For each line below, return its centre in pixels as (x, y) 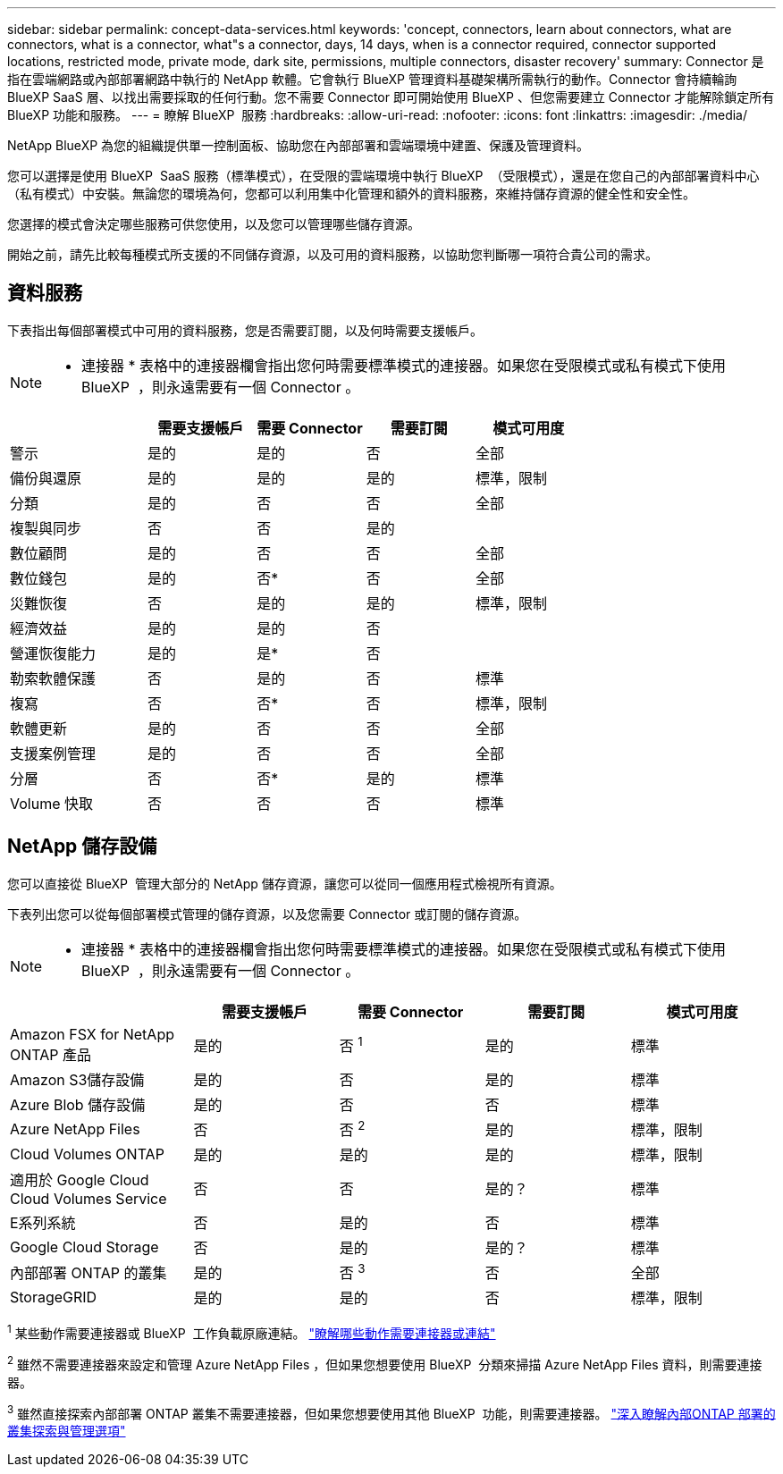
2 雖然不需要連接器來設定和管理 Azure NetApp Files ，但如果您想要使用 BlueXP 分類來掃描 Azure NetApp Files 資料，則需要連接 (385, 1363)
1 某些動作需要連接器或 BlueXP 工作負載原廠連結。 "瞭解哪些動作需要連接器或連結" (252, 1332)
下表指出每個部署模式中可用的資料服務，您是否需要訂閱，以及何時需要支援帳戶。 (245, 330)
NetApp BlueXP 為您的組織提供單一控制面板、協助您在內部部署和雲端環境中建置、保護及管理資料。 (299, 145)
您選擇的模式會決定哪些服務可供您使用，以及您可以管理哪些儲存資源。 (214, 224)
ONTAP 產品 (51, 1054)
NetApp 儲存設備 (82, 846)
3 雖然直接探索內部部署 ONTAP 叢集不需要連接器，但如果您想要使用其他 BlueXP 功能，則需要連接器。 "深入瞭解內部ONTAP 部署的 (391, 1412)
